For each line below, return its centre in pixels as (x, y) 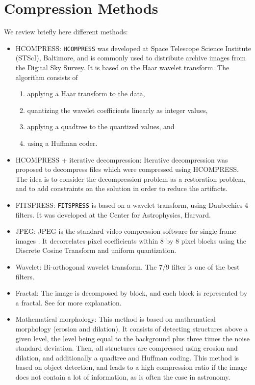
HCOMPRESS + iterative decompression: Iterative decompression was (122, 159)
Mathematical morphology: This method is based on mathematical (116, 319)
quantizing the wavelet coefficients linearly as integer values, (117, 110)
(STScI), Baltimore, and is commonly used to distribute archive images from (131, 58)
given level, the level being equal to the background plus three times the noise (132, 338)
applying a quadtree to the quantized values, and (101, 126)
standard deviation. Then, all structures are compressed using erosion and (127, 348)
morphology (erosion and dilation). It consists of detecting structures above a (131, 328)
